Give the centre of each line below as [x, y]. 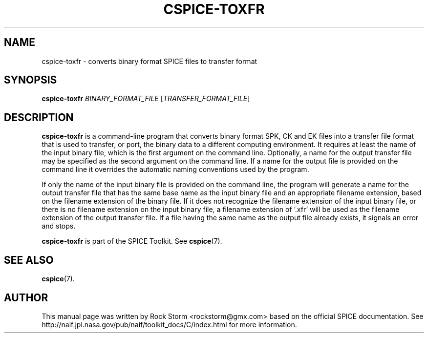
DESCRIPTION [39, 117]
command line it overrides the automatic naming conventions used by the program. [175, 169]
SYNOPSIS [31, 80]
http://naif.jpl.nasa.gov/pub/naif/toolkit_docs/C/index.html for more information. [169, 324]
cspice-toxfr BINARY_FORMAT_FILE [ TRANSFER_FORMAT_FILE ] [146, 99]
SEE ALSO [29, 260]
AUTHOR [26, 297]
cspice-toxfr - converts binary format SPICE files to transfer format [150, 61]
